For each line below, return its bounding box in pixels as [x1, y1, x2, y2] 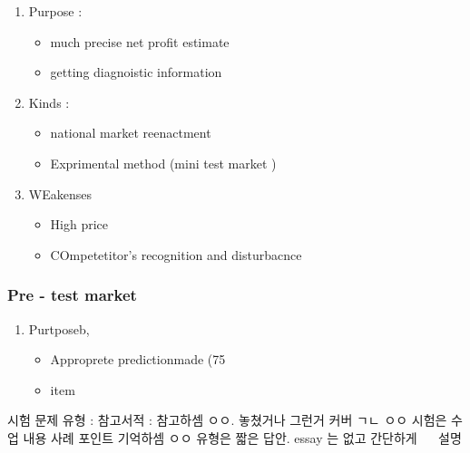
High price [50, 215, 109, 234]
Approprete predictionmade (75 [50, 350, 226, 369]
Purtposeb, [28, 319, 90, 338]
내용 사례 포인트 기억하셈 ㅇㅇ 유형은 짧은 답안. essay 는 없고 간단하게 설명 [23, 428, 462, 447]
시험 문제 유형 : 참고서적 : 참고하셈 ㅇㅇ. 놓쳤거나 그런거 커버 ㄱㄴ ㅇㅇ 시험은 [7, 410, 447, 429]
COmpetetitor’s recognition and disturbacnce [50, 245, 302, 264]
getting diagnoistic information [50, 63, 222, 82]
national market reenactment [50, 123, 211, 142]
